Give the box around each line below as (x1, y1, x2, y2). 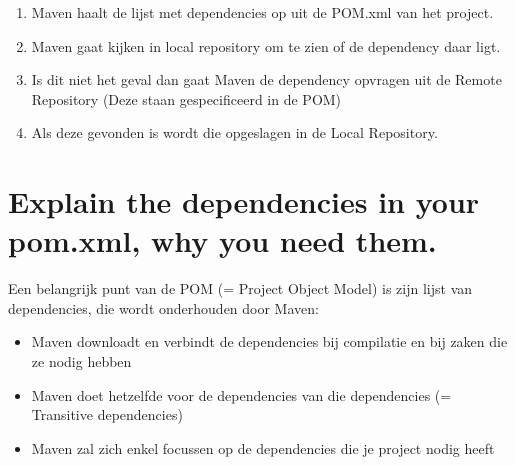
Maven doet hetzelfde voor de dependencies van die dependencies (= (31, 384, 452, 405)
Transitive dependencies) (31, 404, 183, 425)
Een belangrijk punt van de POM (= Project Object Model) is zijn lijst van (8, 278, 473, 299)
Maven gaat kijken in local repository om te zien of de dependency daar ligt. (31, 35, 501, 56)
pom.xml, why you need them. (8, 220, 437, 261)
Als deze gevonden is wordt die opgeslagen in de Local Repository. (31, 122, 438, 143)
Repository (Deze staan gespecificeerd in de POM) (31, 88, 342, 109)
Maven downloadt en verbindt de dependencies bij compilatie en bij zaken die (31, 331, 508, 352)
